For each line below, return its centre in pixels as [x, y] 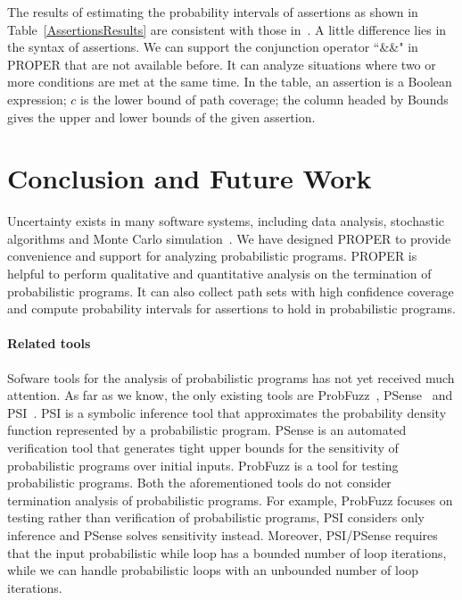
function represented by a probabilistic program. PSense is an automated [207, 430]
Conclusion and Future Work [190, 178]
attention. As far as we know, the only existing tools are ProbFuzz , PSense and [230, 395]
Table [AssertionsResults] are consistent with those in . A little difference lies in [227, 29]
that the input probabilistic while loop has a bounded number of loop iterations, [227, 552]
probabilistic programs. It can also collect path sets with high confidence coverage [231, 291]
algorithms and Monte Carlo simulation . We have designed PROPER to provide [229, 238]
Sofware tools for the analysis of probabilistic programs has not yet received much [231, 377]
